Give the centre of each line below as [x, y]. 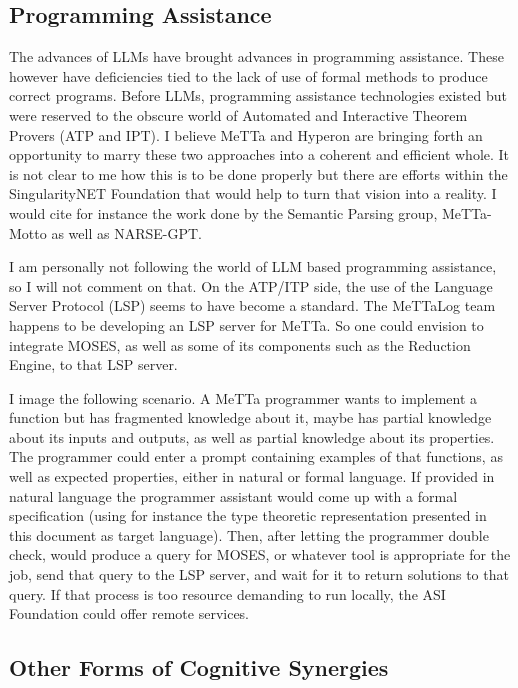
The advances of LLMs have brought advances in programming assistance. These [256, 56]
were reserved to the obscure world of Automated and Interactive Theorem [238, 114]
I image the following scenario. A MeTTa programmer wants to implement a [243, 397]
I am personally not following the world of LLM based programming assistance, [253, 266]
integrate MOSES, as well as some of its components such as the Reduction [240, 344]
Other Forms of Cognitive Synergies [199, 667]
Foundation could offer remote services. [129, 613]
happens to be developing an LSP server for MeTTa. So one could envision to [246, 324]
